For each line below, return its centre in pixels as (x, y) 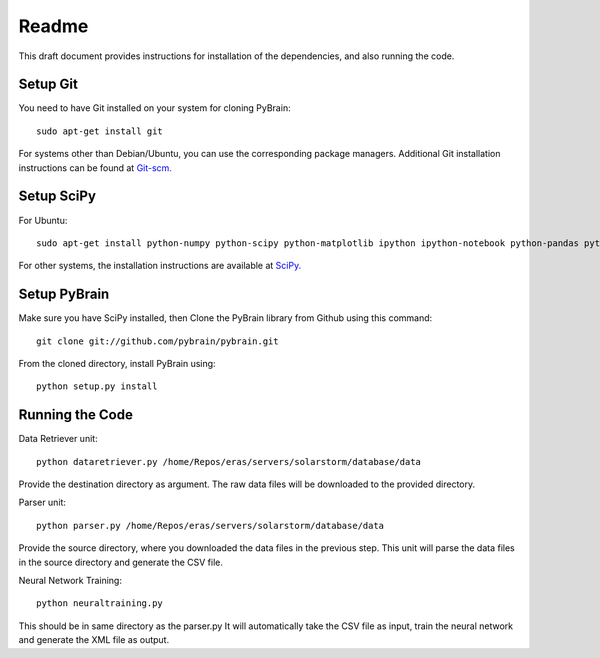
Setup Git (48, 84)
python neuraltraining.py (100, 603)
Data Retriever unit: (58, 439)
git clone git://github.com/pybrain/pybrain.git (157, 341)
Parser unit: (42, 502)
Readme (53, 26)
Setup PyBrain (64, 294)
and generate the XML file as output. (94, 640)
